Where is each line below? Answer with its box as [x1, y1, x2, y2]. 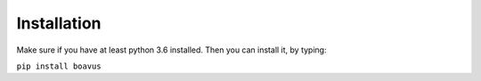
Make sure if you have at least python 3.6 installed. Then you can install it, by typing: [16, 45, 327, 55]
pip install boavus [16, 61, 102, 71]
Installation [16, 13, 102, 33]
